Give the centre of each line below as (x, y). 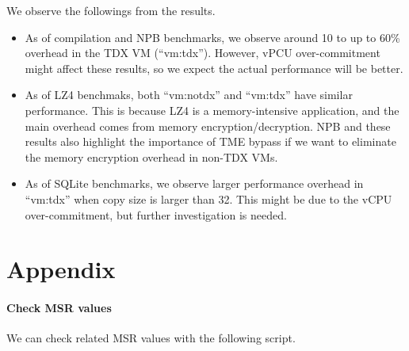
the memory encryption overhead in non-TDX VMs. (151, 156)
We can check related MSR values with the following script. (151, 338)
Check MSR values (59, 308)
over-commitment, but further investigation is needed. (156, 214)
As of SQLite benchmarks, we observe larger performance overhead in (194, 183)
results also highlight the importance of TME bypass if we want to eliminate (210, 141)
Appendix (61, 269)
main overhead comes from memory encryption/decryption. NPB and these (208, 126)
